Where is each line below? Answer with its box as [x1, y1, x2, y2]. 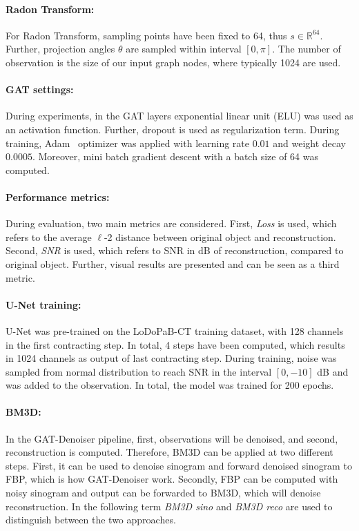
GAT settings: [6, 82, 74, 97]
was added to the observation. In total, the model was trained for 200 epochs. [6, 378, 334, 392]
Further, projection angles [6, 41, 115, 56]
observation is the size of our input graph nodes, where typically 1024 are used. [6, 55, 341, 69]
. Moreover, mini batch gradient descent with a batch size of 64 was [32, 149, 318, 164]
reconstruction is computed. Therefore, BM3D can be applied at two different [6, 445, 333, 459]
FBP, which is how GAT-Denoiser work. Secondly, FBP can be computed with [6, 472, 338, 486]
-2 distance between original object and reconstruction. [104, 229, 336, 244]
